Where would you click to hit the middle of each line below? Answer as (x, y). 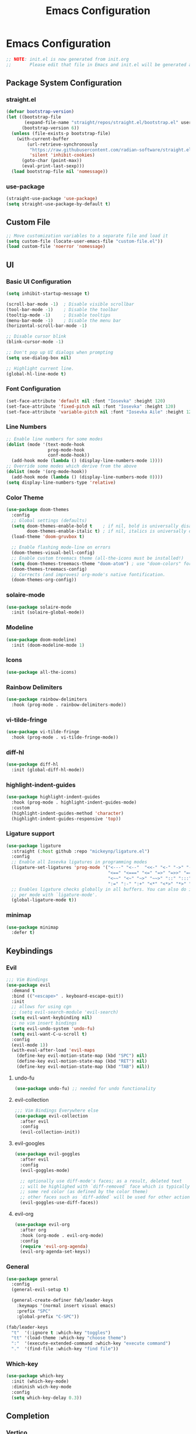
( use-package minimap (32, 927)
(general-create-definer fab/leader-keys (62, 1300)
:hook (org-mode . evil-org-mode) (62, 1235)
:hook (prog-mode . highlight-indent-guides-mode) (74, 802)
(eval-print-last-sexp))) (53, 166)
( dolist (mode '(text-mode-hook (45, 444)
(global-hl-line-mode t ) (36, 374)
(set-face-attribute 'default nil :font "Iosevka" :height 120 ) (86, 401)
